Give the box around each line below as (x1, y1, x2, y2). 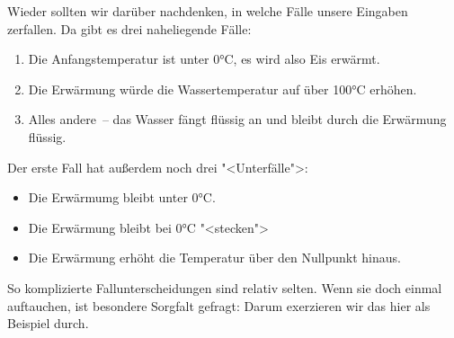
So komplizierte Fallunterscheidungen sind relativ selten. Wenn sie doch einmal (7, 278, 442, 297)
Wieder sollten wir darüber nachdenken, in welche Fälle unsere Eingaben (7, 2, 408, 20)
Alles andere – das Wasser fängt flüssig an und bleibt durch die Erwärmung (28, 110, 447, 129)
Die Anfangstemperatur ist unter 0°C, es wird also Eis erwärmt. (28, 49, 380, 68)
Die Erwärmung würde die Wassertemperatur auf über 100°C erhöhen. (28, 79, 417, 98)
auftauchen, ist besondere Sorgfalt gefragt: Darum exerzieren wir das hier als (7, 296, 431, 315)
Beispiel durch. (7, 314, 89, 333)
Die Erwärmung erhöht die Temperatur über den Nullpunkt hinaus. (28, 248, 401, 267)
